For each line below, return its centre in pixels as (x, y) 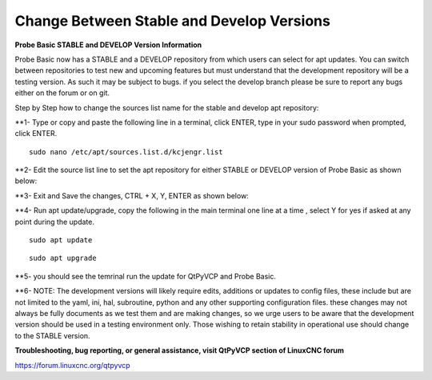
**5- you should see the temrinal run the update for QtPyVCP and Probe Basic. (145, 276)
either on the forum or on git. (62, 93)
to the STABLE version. (53, 335)
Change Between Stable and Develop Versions (173, 21)
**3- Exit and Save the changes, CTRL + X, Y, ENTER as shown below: (132, 195)
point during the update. (55, 222)
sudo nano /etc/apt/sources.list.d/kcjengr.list (126, 152)
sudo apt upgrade (63, 258)
